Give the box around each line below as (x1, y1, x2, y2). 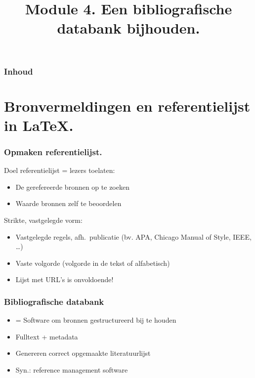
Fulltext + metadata (15, 331, 78, 341)
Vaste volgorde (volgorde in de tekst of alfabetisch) (15, 257, 170, 268)
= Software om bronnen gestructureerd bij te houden (15, 315, 176, 325)
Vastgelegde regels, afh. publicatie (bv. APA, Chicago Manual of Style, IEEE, (15, 231, 252, 242)
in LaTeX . (4, 115, 74, 135)
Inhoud (4, 65, 33, 77)
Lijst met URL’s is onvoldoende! (15, 274, 114, 285)
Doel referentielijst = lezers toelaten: (4, 165, 115, 175)
